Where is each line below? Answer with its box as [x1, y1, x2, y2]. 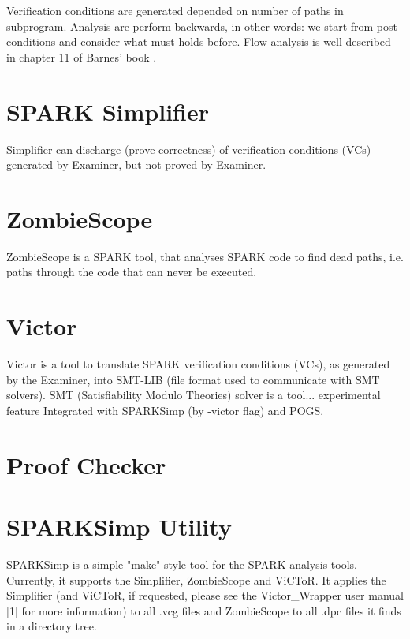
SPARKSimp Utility [6, 510, 232, 543]
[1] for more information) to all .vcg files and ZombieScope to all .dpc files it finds [6, 602, 401, 618]
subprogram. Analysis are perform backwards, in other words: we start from [6, 17, 374, 34]
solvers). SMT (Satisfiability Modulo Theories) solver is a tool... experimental [6, 387, 381, 403]
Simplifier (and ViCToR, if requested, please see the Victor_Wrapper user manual [6, 587, 404, 603]
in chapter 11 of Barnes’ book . [6, 48, 157, 65]
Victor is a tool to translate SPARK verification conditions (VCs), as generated [6, 356, 390, 372]
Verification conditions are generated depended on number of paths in [6, 2, 344, 18]
